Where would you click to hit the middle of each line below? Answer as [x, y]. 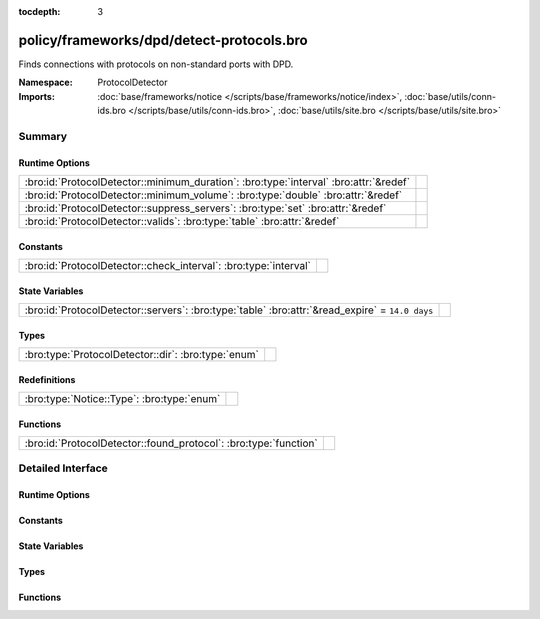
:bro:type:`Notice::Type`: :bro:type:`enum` [122, 399]
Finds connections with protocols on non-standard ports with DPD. [156, 64]
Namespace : [46, 82]
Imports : [36, 96]
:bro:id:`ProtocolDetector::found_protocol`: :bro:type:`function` [171, 443]
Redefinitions [47, 379]
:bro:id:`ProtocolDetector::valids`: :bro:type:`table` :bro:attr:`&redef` [182, 222]
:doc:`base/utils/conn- [450, 96]
